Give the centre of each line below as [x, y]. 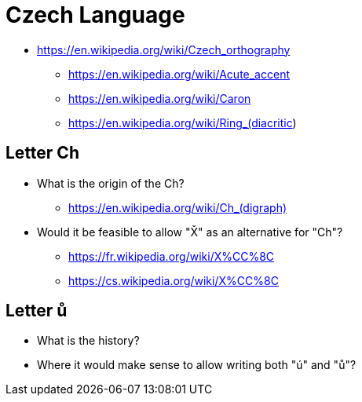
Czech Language [95, 15]
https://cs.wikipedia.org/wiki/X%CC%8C [174, 280]
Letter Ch [42, 153]
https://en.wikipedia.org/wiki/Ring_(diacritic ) [183, 122]
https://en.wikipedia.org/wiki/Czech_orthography [164, 49]
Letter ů [37, 311]
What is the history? [88, 341]
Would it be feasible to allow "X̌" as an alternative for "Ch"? [190, 232]
